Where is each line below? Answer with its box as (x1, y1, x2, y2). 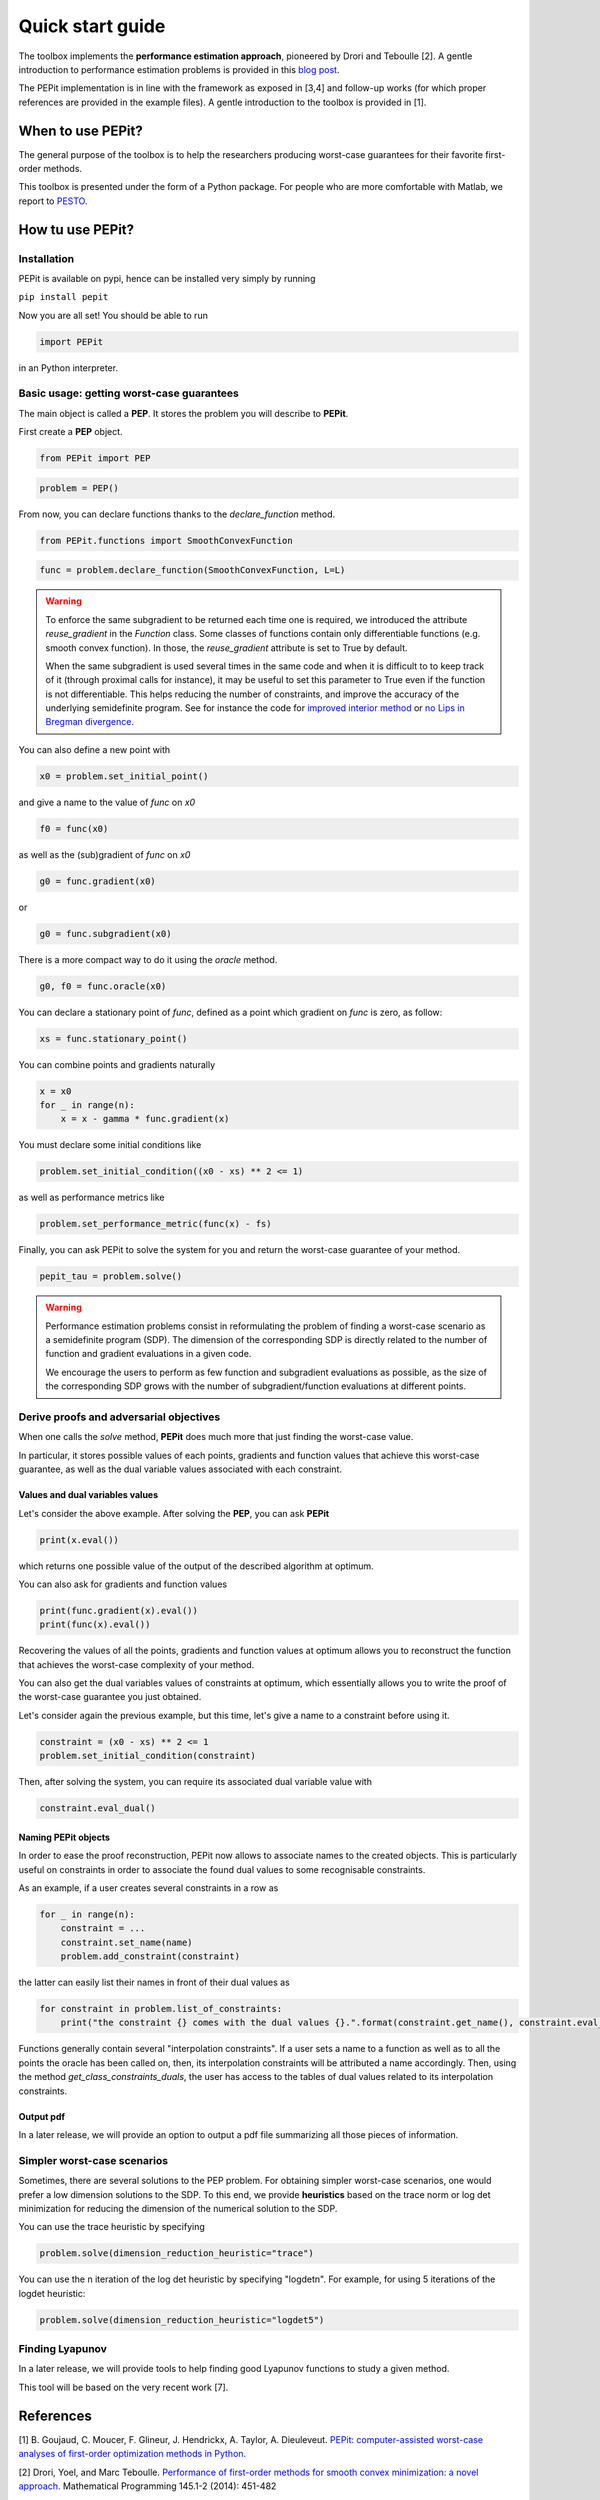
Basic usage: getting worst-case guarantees (18, 386, 239, 400)
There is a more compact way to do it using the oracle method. (18, 953, 278, 965)
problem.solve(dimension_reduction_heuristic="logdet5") (39, 2314, 325, 2325)
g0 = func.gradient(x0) (39, 875, 157, 887)
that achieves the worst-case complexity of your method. (18, 1658, 255, 1670)
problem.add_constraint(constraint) (60, 1951, 240, 1962)
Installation (18, 251, 75, 265)
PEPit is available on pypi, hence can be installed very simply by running (18, 272, 316, 284)
